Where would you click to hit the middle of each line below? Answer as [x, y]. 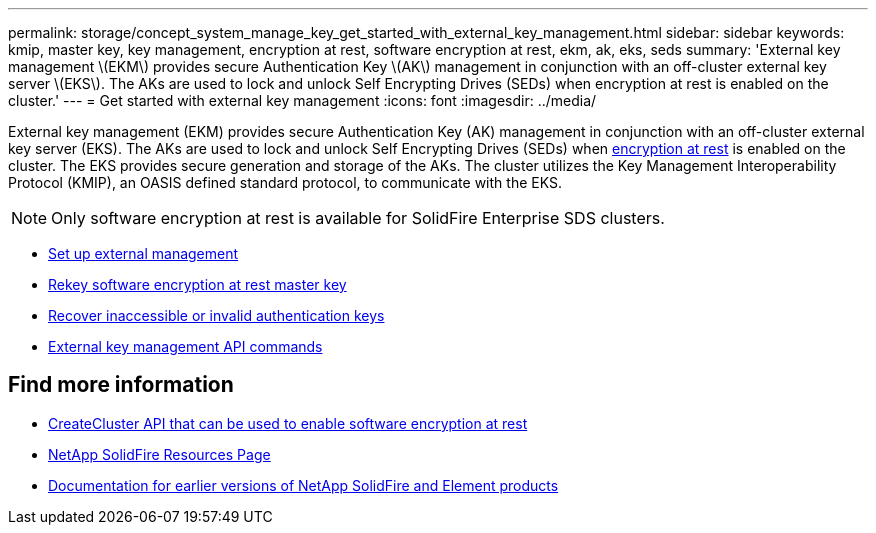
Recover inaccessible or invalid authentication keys [216, 315]
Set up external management [143, 253]
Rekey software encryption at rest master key [197, 284]
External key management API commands [185, 346]
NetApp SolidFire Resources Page [159, 454]
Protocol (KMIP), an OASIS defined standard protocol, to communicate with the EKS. [285, 182]
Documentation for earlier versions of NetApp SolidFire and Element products [303, 485]
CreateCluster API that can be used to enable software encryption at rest [288, 423]
